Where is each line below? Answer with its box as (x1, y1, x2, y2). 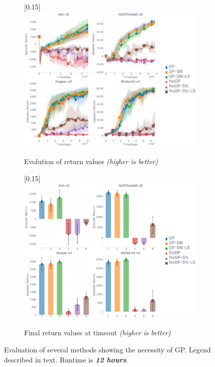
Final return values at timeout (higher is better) (24, 327, 171, 338)
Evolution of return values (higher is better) (24, 156, 158, 166)
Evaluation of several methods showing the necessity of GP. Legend (4, 344, 211, 355)
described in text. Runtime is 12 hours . (4, 354, 128, 364)
